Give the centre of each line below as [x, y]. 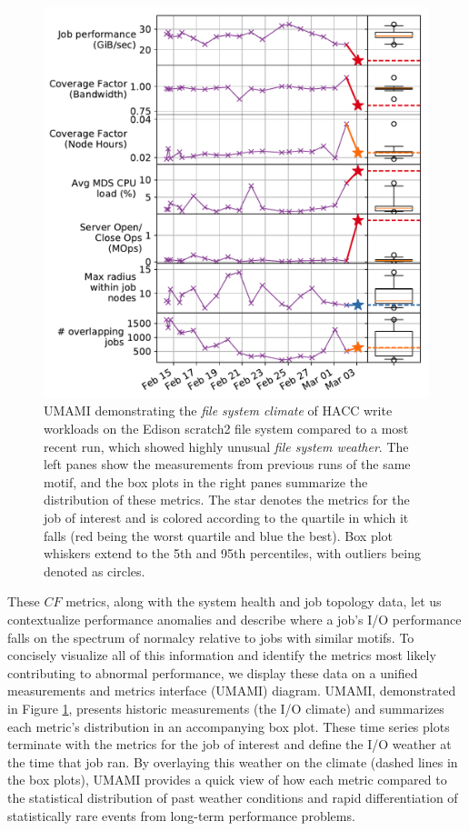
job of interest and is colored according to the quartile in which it [226, 518]
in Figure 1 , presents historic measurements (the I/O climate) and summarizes [226, 708]
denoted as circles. [95, 571]
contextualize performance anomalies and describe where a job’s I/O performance [234, 619]
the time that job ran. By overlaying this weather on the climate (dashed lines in [233, 761]
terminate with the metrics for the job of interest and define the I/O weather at [230, 744]
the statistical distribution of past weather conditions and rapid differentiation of [233, 797]
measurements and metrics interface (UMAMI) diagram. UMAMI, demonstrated [232, 691]
